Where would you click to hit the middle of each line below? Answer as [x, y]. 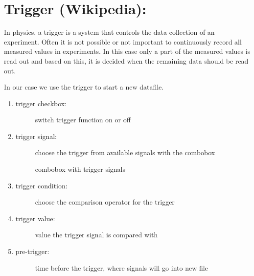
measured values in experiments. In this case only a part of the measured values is [127, 51]
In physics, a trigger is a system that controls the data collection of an [109, 32]
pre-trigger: [32, 251]
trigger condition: [41, 185]
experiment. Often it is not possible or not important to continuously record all [123, 41]
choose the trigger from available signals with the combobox [125, 152]
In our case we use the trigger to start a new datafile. [84, 87]
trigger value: [35, 218]
